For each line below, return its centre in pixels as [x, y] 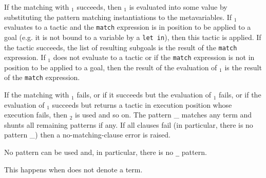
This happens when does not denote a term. [73, 169]
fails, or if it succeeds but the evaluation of [144, 95]
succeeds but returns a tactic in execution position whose [142, 104]
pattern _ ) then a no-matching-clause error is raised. [87, 135]
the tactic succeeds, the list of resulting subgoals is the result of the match [121, 47]
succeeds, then [99, 7]
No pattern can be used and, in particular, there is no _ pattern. [106, 152]
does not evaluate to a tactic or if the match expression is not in [154, 57]
